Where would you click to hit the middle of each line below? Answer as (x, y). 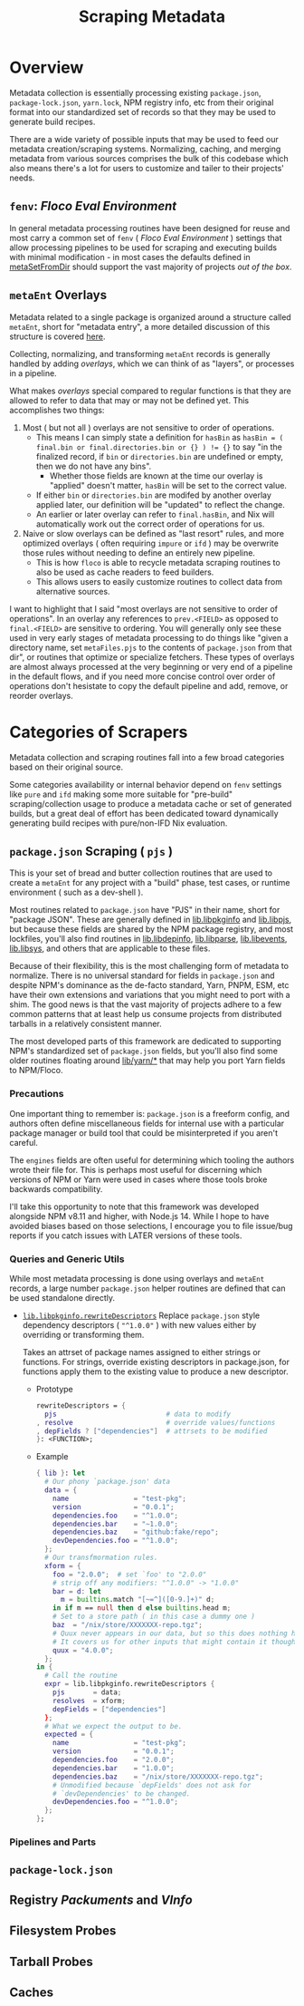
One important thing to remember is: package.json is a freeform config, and (150, 1113)
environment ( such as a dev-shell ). (76, 892)
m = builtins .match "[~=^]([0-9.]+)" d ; (138, 1600)
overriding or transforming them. (83, 1334)
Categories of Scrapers (99, 732)
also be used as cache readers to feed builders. (125, 572)
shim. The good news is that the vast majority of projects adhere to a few (146, 1004)
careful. (24, 1142)
